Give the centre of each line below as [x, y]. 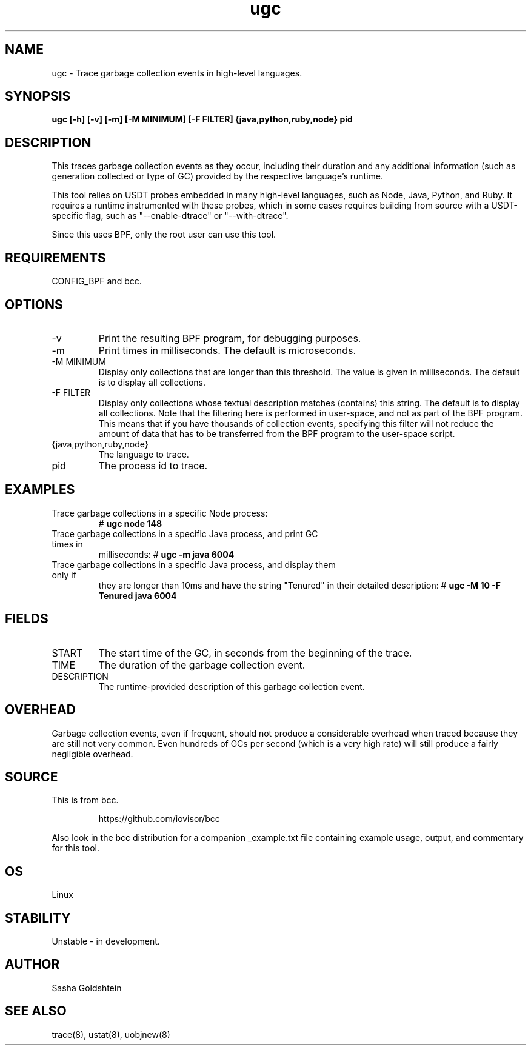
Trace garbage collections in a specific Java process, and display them [194, 564]
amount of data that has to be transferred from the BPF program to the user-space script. [277, 433]
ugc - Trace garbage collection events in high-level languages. [177, 73]
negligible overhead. [92, 754]
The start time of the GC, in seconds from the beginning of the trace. [255, 653]
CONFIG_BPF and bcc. [97, 281]
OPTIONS [34, 304]
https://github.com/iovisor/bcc [159, 819]
